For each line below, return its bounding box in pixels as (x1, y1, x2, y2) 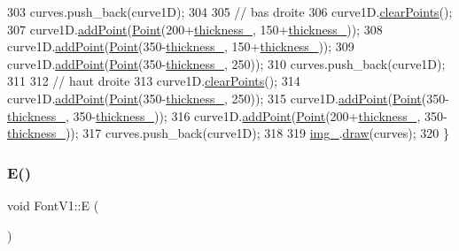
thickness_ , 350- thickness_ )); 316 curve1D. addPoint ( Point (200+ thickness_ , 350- (7, 106, 447, 125)
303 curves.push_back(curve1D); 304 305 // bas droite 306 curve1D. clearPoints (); (7, 3, 453, 20)
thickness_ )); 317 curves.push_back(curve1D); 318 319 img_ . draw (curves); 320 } (7, 124, 449, 142)
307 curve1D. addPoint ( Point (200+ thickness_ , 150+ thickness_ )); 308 (7, 19, 383, 38)
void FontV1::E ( (7, 195, 99, 214)
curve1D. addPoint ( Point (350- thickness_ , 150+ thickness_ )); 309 (7, 37, 354, 56)
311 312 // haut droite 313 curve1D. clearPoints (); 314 (7, 72, 300, 90)
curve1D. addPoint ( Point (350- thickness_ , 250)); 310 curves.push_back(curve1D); (7, 54, 446, 72)
